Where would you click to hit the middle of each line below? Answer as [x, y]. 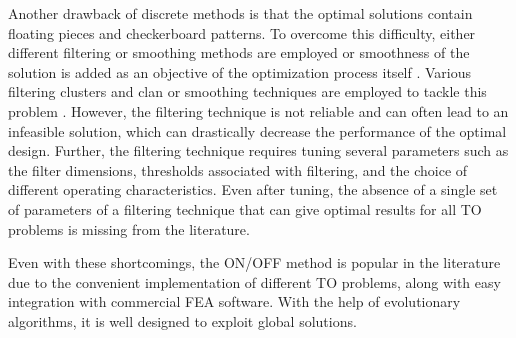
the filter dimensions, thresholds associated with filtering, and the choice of [238, 169]
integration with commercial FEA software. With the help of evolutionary [234, 301]
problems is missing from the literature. [129, 228]
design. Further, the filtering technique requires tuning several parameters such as [258, 150]
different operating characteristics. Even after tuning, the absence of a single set [253, 189]
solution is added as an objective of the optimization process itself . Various [240, 71]
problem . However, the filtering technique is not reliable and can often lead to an [258, 110]
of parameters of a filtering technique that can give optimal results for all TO [245, 208]
